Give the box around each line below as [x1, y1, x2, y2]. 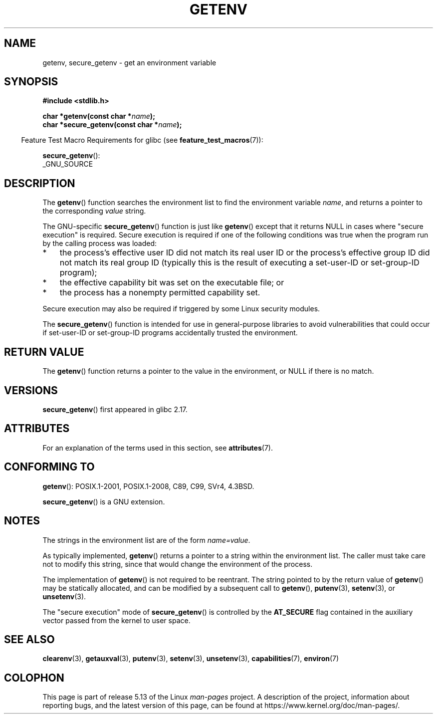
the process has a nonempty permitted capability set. [59, 287, 260, 298]
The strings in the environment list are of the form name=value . [42, 535, 250, 544]
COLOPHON [4, 671, 64, 684]
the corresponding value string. [42, 207, 146, 216]
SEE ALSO [4, 633, 55, 646]
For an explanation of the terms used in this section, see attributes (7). [42, 443, 273, 452]
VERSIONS [4, 384, 58, 397]
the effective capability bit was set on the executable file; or [59, 277, 284, 288]
